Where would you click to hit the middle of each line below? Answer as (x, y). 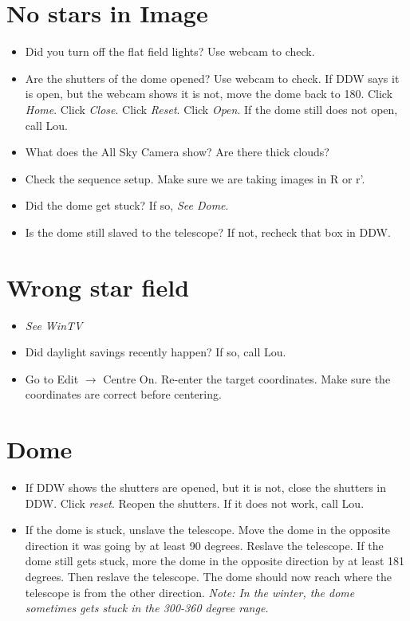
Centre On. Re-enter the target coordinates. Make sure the (247, 378)
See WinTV (54, 325)
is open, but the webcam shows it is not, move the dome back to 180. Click (209, 94)
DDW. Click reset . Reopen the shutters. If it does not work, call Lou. (195, 503)
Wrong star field (98, 287)
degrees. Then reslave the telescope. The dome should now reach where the (209, 577)
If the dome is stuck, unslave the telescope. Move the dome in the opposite (208, 530)
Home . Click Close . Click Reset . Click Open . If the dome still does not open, (211, 109)
